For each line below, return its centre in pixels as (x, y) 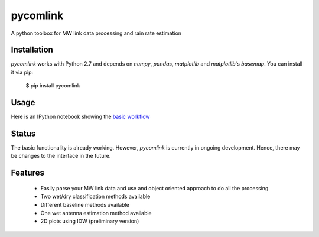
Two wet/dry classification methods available (95, 197)
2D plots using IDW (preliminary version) (90, 221)
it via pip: (22, 72)
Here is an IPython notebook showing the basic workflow (80, 117)
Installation (32, 50)
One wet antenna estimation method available (96, 213)
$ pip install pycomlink (53, 86)
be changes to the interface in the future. (61, 156)
